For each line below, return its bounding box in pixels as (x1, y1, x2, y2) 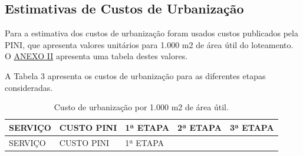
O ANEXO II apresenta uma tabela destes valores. (5, 50, 188, 62)
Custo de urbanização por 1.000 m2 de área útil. (54, 101, 229, 113)
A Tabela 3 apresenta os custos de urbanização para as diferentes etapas (5, 69, 266, 82)
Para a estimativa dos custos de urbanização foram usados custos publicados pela (5, 27, 298, 39)
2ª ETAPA (177, 121, 222, 133)
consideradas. (5, 81, 53, 93)
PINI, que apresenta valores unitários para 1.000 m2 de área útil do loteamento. (5, 38, 294, 50)
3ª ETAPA (229, 121, 274, 133)
